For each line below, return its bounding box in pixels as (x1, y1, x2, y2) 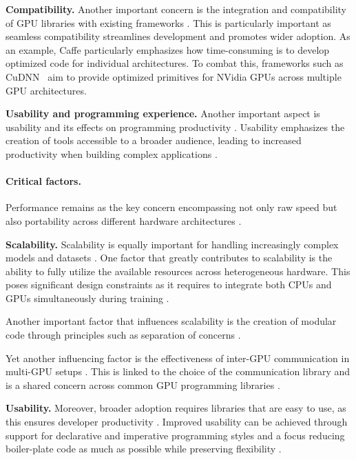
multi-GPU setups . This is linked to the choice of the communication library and (6, 364, 350, 379)
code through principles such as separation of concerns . (6, 328, 241, 342)
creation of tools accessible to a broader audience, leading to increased (6, 133, 302, 148)
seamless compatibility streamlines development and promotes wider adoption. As (6, 29, 350, 43)
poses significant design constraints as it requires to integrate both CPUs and (6, 277, 332, 292)
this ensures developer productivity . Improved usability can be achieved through (6, 414, 348, 429)
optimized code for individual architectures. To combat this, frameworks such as (6, 56, 344, 70)
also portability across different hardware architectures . (6, 213, 242, 228)
